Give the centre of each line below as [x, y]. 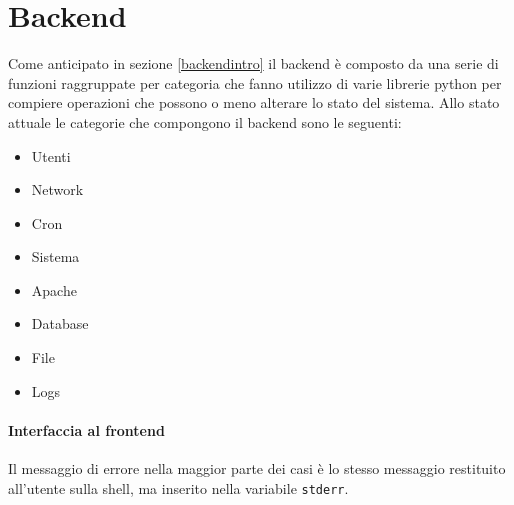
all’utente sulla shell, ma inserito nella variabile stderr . [178, 487]
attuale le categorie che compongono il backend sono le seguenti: [205, 121]
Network [57, 189]
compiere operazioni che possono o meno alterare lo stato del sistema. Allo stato [254, 102]
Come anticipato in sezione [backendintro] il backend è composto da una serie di [253, 63]
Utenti [51, 155]
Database [60, 323]
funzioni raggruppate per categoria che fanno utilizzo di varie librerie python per [255, 82]
